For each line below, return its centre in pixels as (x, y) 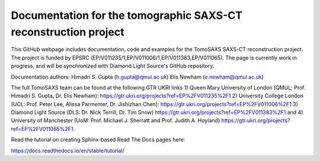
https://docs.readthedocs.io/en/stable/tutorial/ (68, 150)
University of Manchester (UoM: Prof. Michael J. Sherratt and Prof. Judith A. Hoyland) (116, 120)
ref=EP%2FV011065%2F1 (42, 129)
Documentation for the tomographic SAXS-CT (127, 15)
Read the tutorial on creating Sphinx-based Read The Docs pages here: (98, 140)
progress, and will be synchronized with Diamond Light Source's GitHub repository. (113, 66)
